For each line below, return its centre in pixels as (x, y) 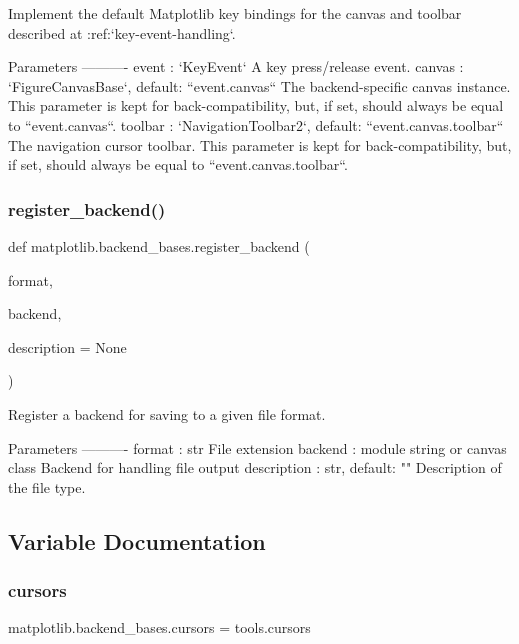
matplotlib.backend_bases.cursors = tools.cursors (159, 627)
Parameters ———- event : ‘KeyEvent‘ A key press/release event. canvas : (236, 66)
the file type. (47, 486)
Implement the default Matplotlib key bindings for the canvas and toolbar (235, 13)
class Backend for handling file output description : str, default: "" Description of (255, 467)
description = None (67, 346)
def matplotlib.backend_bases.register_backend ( (159, 245)
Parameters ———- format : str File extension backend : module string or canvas (257, 447)
